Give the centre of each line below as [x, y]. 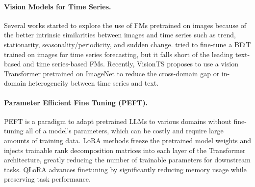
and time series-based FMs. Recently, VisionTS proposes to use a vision [130, 64]
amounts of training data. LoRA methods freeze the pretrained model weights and [128, 140]
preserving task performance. [47, 179]
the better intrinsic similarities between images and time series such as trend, [120, 35]
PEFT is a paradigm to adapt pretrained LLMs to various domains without [118, 121]
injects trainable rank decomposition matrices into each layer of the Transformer [125, 150]
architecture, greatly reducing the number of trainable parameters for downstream [127, 160]
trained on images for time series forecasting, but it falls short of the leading [119, 54]
